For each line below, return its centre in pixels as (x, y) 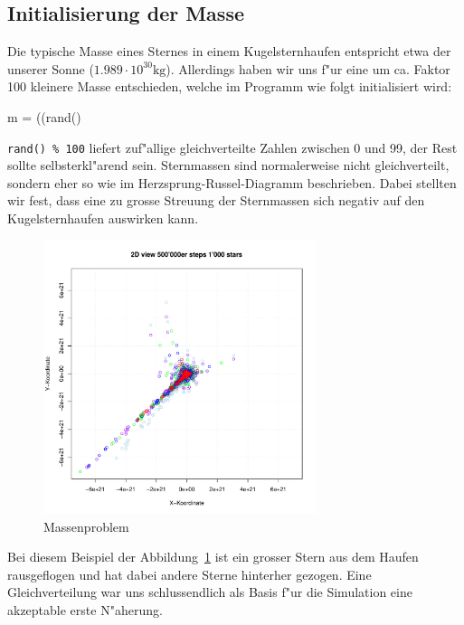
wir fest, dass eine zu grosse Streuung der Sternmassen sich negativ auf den (216, 200)
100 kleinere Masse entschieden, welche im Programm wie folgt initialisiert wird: (230, 86)
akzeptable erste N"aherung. (85, 609)
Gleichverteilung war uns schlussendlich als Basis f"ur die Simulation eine (210, 592)
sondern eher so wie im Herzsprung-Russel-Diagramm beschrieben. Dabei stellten (232, 182)
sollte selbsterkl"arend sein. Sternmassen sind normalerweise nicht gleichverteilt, (228, 165)
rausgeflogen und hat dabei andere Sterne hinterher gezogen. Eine (189, 574)
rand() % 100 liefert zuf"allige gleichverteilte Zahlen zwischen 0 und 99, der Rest (232, 147)
